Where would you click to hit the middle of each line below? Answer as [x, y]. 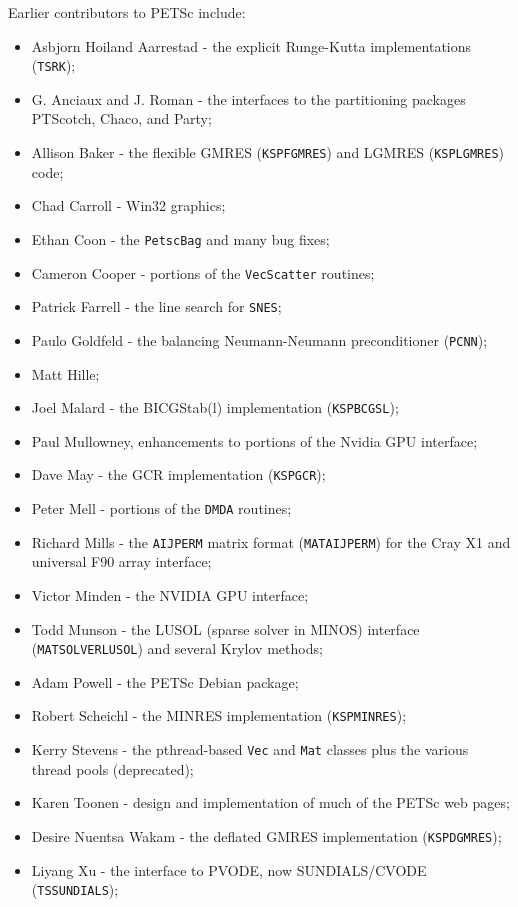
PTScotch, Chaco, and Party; [121, 118]
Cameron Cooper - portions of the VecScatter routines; [203, 272]
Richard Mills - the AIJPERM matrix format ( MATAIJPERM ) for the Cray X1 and [271, 541]
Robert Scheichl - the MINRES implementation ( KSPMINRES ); [219, 715]
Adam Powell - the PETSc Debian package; [165, 681]
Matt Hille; [65, 373]
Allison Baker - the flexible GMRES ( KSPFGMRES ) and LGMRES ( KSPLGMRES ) [268, 152]
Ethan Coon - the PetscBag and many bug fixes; [180, 238]
